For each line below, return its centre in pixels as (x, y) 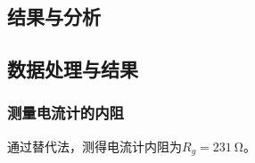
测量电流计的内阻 (66, 113)
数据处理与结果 (73, 69)
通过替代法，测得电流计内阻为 (95, 146)
